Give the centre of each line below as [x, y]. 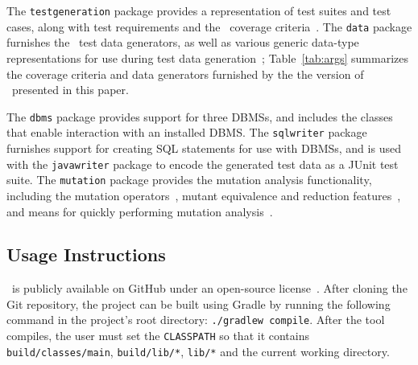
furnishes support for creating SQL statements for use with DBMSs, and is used [204, 148]
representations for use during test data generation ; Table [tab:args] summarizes [208, 57]
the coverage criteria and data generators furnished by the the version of [185, 74]
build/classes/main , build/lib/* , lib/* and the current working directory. [198, 351]
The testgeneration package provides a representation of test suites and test [199, 10]
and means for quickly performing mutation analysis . [140, 211]
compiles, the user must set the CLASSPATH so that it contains [158, 336]
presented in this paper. [70, 90]
